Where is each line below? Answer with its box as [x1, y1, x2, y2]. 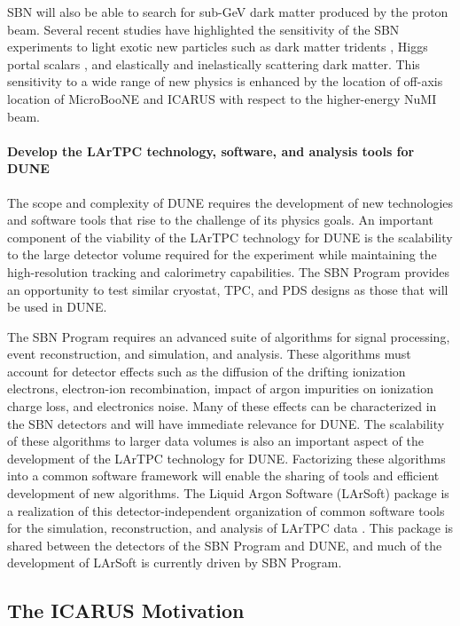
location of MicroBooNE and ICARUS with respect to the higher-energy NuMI [7, 89, 437, 107]
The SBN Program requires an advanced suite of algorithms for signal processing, [7, 327, 450, 345]
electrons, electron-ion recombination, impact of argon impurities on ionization [7, 379, 434, 398]
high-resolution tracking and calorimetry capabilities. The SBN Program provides [7, 262, 450, 281]
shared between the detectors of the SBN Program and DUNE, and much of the [7, 535, 442, 554]
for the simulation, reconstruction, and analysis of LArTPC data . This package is [7, 519, 454, 537]
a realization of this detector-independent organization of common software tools [7, 501, 445, 519]
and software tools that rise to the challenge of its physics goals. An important [7, 210, 433, 229]
